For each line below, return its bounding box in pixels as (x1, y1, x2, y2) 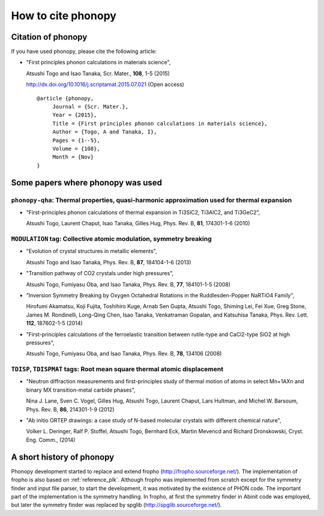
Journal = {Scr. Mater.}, (52, 103, 129, 111)
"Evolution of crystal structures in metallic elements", (26, 247, 157, 255)
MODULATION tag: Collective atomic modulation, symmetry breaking (11, 235, 212, 243)
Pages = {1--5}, (52, 137, 100, 144)
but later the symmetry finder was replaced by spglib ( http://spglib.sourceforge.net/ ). (11, 502, 222, 509)
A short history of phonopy (11, 452, 115, 462)
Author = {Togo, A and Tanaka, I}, (52, 129, 157, 135)
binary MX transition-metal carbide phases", (26, 386, 136, 393)
